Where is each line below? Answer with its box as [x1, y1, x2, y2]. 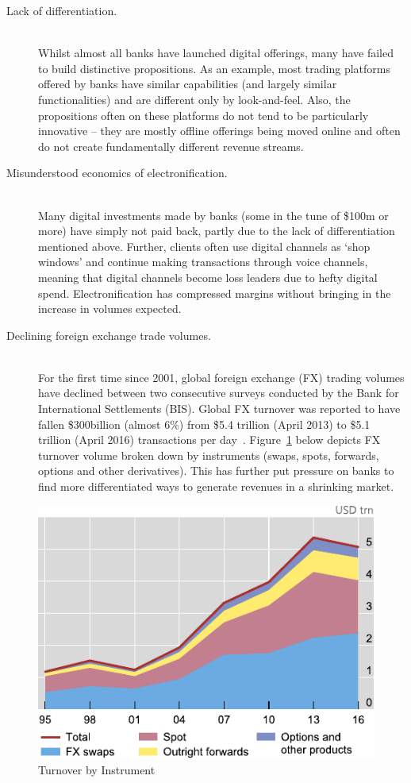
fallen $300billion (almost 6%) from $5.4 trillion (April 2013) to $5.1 [38, 415, 371, 432]
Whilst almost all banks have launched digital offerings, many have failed [38, 44, 394, 61]
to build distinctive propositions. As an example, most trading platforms [38, 60, 390, 76]
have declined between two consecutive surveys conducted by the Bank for [38, 384, 399, 401]
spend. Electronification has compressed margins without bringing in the [38, 284, 391, 301]
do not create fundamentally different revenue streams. [38, 137, 304, 154]
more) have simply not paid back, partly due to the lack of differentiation [38, 222, 395, 239]
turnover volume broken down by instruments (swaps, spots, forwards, [38, 446, 379, 463]
